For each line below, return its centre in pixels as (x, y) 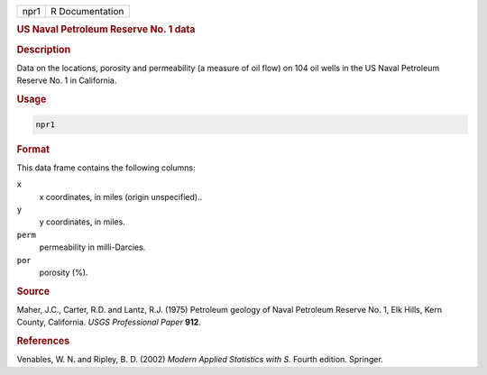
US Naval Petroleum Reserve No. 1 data (106, 30)
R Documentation (87, 11)
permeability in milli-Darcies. (92, 247)
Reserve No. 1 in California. (67, 80)
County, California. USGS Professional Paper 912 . (109, 322)
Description (44, 50)
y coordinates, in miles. (82, 222)
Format (33, 149)
